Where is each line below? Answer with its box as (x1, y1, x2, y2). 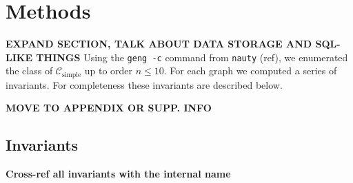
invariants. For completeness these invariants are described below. (6, 77, 283, 91)
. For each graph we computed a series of (163, 63, 337, 78)
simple (62, 71, 81, 78)
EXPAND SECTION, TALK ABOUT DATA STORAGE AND (6, 36, 312, 51)
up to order (84, 63, 133, 78)
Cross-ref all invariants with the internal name (6, 166, 231, 181)
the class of (6, 63, 53, 78)
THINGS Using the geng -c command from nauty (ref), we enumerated (36, 50, 348, 64)
